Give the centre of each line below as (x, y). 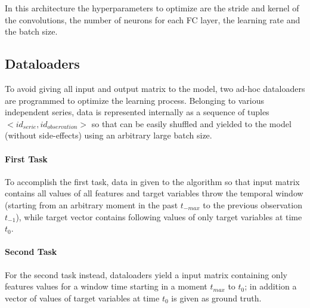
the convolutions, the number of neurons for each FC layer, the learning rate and (153, 19)
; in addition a (271, 286)
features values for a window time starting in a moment (106, 286)
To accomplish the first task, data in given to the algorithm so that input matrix (152, 181)
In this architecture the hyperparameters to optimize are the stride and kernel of (152, 8)
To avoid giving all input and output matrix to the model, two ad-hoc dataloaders (155, 88)
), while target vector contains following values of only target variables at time (159, 216)
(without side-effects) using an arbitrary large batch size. (108, 135)
